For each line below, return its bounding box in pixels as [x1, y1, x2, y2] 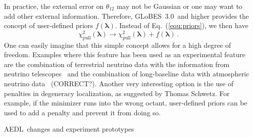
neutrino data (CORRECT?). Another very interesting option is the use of [4, 78, 234, 89]
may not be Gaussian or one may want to [117, 1, 243, 11]
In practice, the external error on [4, 1, 104, 11]
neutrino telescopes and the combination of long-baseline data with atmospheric [4, 68, 250, 79]
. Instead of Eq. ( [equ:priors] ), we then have [115, 20, 249, 31]
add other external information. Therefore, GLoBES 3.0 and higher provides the [4, 10, 249, 21]
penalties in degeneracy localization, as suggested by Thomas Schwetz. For [4, 88, 230, 98]
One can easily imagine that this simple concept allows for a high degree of [4, 39, 231, 50]
